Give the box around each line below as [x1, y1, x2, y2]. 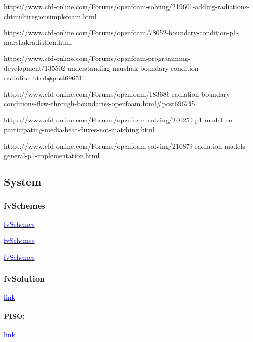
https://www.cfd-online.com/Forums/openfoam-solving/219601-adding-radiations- [4, 1, 250, 11]
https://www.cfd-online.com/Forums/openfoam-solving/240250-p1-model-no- [4, 115, 234, 125]
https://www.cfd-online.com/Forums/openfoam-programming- [4, 53, 190, 63]
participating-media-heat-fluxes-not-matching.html [4, 124, 155, 134]
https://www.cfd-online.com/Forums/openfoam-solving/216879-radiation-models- [4, 141, 248, 151]
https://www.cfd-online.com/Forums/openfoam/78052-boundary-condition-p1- [4, 27, 239, 38]
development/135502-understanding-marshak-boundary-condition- [4, 62, 201, 73]
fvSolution [4, 272, 45, 284]
